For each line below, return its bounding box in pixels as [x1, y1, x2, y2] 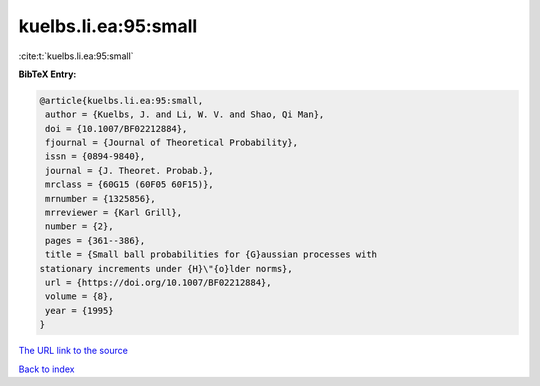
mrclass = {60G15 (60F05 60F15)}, [45, 179, 214, 190]
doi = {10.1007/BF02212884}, [45, 123, 188, 134]
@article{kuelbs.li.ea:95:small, [39, 95, 204, 106]
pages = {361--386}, [45, 235, 146, 246]
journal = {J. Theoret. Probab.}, [45, 165, 214, 176]
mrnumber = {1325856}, [45, 193, 157, 204]
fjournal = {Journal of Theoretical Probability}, [45, 137, 299, 149]
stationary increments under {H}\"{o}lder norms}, [39, 263, 294, 274]
